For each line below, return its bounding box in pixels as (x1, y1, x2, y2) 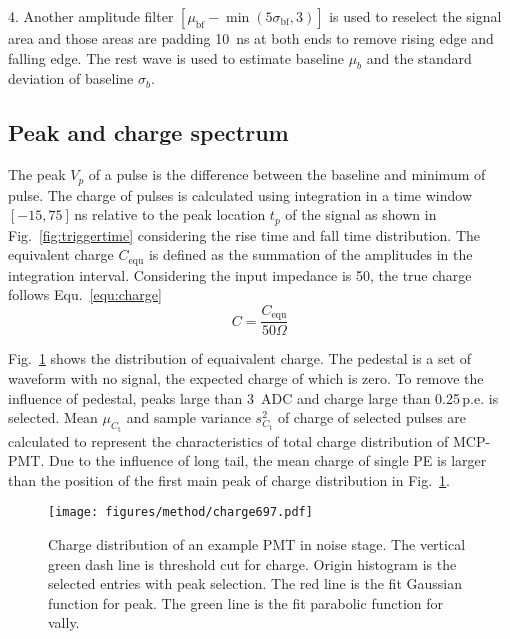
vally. (48, 612, 80, 633)
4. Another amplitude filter (8, 6, 174, 26)
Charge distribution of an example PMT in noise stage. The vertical (48, 534, 466, 555)
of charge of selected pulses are (277, 407, 467, 428)
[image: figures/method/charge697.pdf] (48, 505, 313, 520)
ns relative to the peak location (74, 204, 266, 225)
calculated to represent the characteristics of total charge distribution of (8, 430, 449, 451)
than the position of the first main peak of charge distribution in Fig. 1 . (8, 469, 451, 490)
